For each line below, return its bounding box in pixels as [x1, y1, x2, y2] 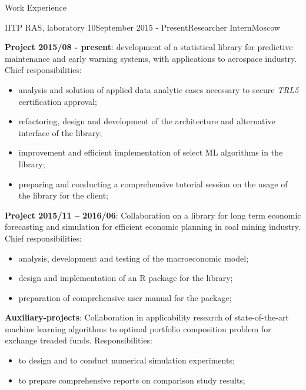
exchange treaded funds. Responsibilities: [5, 334, 153, 346]
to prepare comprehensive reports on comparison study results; [18, 374, 245, 386]
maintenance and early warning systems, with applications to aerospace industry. [5, 52, 297, 64]
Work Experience [5, 1, 66, 13]
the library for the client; [18, 189, 108, 201]
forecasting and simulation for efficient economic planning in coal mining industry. [5, 220, 301, 233]
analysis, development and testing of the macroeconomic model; [18, 252, 249, 264]
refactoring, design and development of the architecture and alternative [18, 115, 275, 127]
